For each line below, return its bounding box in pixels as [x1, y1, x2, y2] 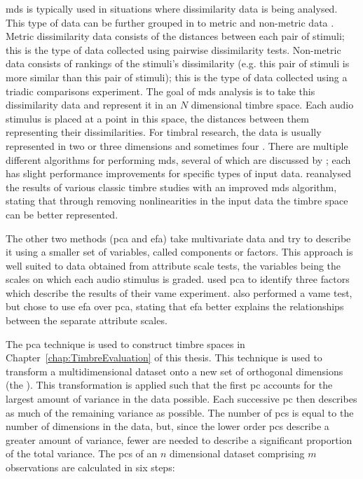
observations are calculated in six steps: [6, 460, 175, 474]
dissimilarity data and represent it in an [6, 97, 177, 112]
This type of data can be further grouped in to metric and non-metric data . [6, 15, 334, 29]
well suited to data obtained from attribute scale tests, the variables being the [6, 258, 341, 272]
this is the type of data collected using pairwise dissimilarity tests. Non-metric [6, 42, 341, 57]
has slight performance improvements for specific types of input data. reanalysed [6, 166, 352, 181]
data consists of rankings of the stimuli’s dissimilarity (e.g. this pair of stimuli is [6, 56, 350, 71]
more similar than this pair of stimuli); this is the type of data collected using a [6, 69, 348, 84]
